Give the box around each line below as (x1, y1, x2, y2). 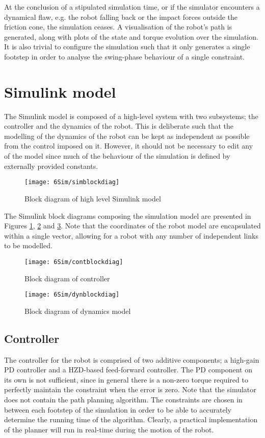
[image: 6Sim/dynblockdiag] (24, 291, 120, 299)
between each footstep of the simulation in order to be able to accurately (4, 404, 231, 415)
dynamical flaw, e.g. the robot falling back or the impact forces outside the (4, 11, 237, 22)
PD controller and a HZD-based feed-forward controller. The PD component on (4, 364, 253, 375)
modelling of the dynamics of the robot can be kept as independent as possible (4, 130, 250, 141)
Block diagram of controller (24, 273, 110, 283)
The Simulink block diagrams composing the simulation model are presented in (4, 210, 251, 221)
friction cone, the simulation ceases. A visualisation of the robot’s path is (4, 21, 232, 32)
